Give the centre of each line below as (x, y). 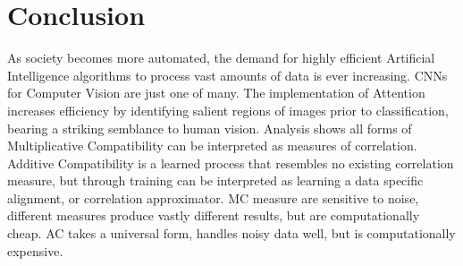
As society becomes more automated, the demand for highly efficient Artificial (221, 58)
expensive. (35, 250)
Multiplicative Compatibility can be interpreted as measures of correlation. (212, 146)
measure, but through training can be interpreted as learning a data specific (215, 180)
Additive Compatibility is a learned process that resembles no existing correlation (231, 163)
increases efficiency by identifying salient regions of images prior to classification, (228, 110)
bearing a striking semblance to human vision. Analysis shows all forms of (210, 128)
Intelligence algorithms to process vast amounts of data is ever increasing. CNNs (227, 75)
